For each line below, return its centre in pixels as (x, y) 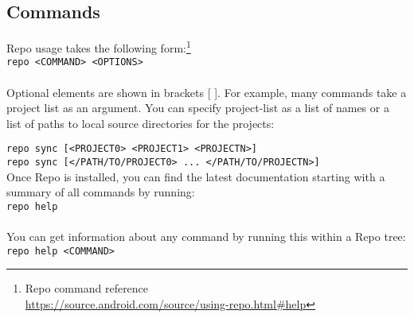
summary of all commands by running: (101, 192)
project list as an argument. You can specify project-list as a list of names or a (198, 108)
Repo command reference (87, 288)
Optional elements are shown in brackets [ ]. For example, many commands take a (207, 92)
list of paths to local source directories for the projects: (141, 123)
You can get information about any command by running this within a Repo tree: (206, 237)
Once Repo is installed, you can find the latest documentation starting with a (196, 176)
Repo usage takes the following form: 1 (99, 47)
